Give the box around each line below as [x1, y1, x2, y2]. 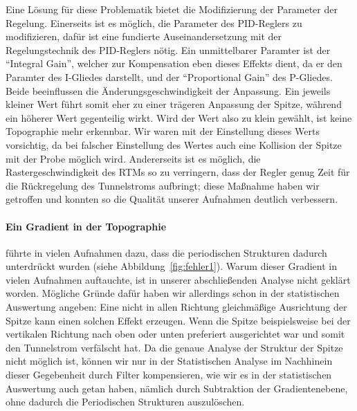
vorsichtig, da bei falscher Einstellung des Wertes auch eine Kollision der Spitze [6, 137, 342, 152]
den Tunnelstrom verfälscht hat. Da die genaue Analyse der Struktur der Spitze [6, 340, 343, 354]
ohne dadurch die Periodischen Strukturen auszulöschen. [6, 394, 245, 409]
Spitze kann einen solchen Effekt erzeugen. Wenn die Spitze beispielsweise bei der [6, 313, 351, 327]
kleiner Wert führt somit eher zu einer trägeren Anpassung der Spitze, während [6, 97, 342, 111]
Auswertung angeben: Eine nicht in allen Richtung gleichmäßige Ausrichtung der [6, 300, 347, 314]
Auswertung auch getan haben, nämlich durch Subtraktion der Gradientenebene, [6, 381, 348, 395]
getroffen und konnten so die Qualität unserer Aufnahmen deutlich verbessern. [6, 192, 338, 206]
